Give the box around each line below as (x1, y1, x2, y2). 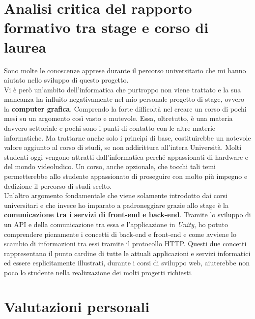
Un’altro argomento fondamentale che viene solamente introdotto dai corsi (4, 190, 227, 201)
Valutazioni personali (4, 296, 150, 316)
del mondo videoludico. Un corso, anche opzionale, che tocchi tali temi (4, 161, 216, 172)
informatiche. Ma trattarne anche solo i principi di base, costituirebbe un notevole (4, 132, 251, 143)
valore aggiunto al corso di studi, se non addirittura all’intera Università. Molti (4, 142, 242, 152)
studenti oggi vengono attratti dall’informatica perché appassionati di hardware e (4, 151, 249, 162)
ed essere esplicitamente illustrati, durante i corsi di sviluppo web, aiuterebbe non (4, 258, 250, 268)
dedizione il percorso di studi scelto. (4, 180, 112, 191)
